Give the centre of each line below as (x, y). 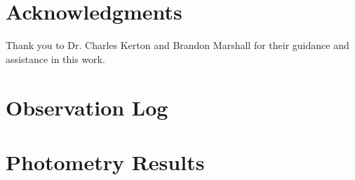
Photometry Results (105, 161)
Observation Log (87, 107)
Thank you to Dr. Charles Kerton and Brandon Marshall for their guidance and (177, 45)
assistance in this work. (55, 58)
